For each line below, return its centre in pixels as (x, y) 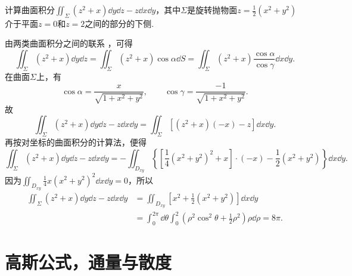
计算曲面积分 (30, 10)
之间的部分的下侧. (119, 23)
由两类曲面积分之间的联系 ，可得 (69, 43)
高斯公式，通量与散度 (88, 262)
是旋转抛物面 (212, 10)
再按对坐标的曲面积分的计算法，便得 (76, 142)
